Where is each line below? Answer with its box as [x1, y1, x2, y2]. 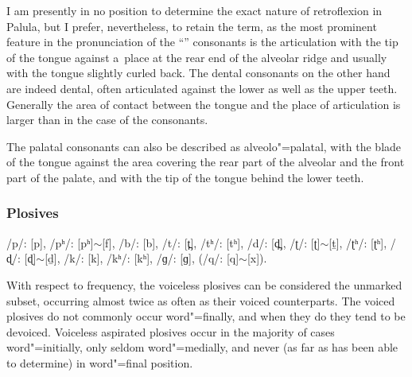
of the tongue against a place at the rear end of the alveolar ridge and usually [6, 49, 387, 65]
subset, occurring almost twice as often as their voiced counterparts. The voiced [6, 292, 395, 309]
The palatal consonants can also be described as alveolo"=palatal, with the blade [6, 138, 402, 154]
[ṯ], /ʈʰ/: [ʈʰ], [328, 234, 387, 251]
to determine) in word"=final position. [6, 354, 193, 371]
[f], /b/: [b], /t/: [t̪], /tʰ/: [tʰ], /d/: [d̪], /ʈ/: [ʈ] [102, 234, 321, 251]
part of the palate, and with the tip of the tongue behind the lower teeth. [6, 169, 364, 185]
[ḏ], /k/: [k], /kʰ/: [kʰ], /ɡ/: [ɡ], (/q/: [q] [45, 250, 239, 266]
